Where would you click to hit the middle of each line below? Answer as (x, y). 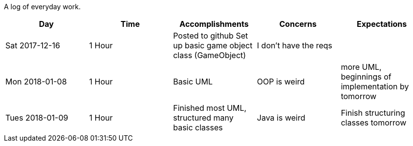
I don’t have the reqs (294, 45)
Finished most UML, (210, 108)
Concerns (298, 24)
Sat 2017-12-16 (33, 45)
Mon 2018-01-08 (36, 82)
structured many (203, 118)
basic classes (198, 127)
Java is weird (281, 118)
